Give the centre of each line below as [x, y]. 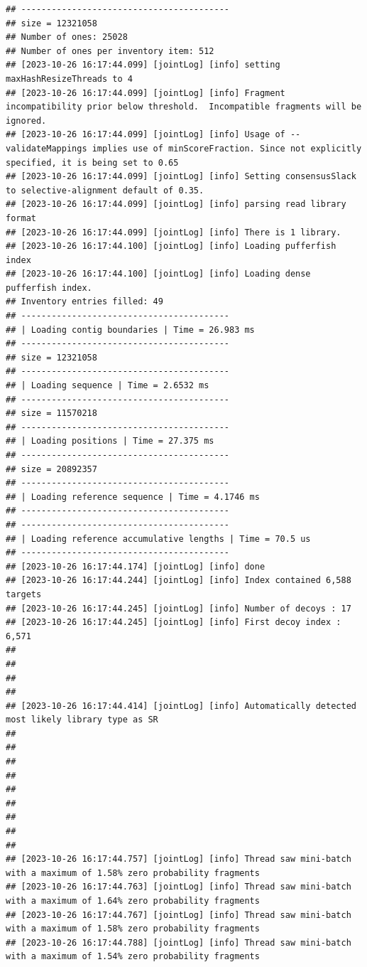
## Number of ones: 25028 [67, 37]
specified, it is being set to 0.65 [92, 162]
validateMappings [46, 148]
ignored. [26, 121]
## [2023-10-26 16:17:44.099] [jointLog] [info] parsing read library [176, 204]
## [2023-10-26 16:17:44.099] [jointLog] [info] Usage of [146, 135]
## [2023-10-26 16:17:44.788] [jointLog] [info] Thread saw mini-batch [179, 942]
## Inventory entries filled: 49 [84, 302]
